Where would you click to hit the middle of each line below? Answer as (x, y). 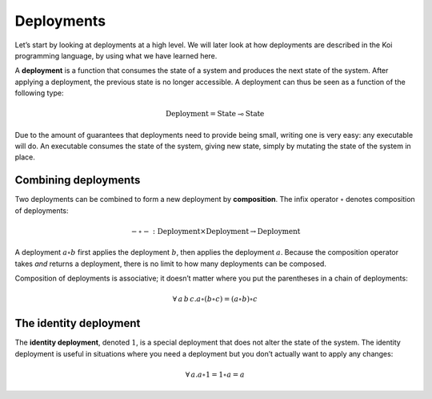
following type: (39, 93)
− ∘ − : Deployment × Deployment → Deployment (216, 231)
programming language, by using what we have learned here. (116, 55)
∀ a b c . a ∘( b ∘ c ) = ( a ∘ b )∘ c (215, 299)
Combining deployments (78, 180)
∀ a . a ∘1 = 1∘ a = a (215, 375)
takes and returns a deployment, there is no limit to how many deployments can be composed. (171, 264)
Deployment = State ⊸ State (215, 114)
